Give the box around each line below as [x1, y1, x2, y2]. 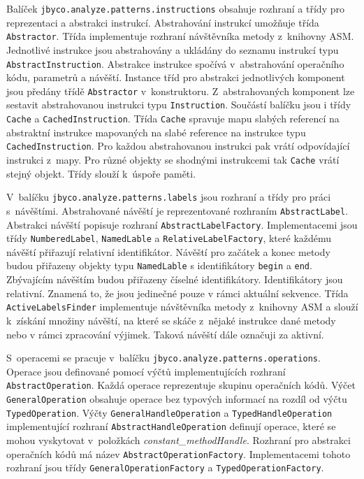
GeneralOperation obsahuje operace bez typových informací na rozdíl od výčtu [6, 392, 347, 406]
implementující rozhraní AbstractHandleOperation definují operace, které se [6, 419, 336, 434]
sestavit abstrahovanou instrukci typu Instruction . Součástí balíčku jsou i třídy [6, 97, 351, 112]
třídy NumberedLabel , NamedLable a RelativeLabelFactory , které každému [6, 231, 332, 245]
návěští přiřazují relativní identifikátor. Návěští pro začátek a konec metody [6, 244, 330, 259]
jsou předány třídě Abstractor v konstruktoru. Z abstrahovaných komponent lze [6, 83, 355, 98]
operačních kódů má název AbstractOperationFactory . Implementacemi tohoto [6, 446, 351, 461]
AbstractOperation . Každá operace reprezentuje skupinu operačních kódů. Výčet [6, 378, 356, 392]
